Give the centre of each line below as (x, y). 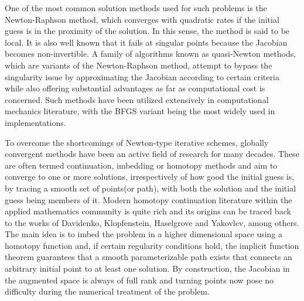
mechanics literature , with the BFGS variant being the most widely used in (140, 111)
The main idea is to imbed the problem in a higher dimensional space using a (144, 234)
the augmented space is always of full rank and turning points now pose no (139, 280)
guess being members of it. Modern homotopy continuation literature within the (148, 199)
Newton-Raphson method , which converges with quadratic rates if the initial (142, 19)
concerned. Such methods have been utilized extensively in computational (137, 99)
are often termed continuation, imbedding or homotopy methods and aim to (141, 165)
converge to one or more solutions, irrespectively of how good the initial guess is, (150, 177)
